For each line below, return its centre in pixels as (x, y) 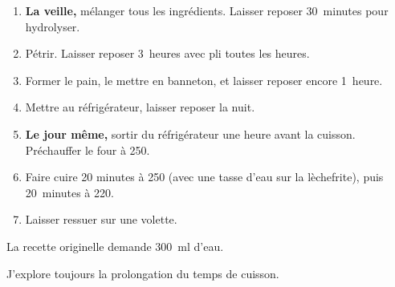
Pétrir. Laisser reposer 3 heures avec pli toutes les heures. (167, 53)
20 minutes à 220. (69, 192)
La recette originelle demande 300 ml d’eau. (115, 246)
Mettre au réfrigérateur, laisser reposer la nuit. (140, 107)
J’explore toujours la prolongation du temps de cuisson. (143, 273)
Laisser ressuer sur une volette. (101, 219)
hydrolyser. (53, 26)
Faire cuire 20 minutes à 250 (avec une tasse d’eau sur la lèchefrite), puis (204, 177)
